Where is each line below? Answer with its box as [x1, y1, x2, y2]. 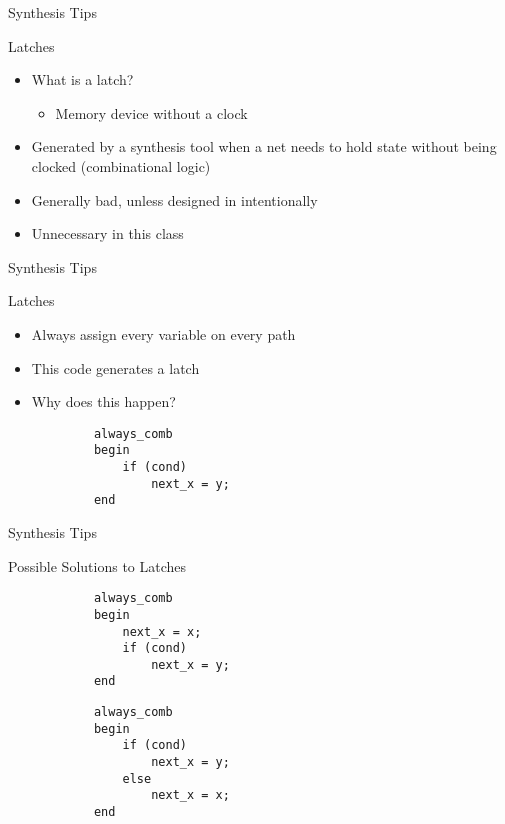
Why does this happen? [31, 391, 176, 412]
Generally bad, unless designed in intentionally [31, 189, 318, 210]
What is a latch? [31, 69, 134, 90]
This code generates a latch [31, 357, 200, 378]
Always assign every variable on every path [31, 323, 296, 344]
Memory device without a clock [55, 102, 248, 123]
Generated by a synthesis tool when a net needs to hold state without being [31, 136, 497, 157]
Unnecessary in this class [31, 223, 184, 244]
